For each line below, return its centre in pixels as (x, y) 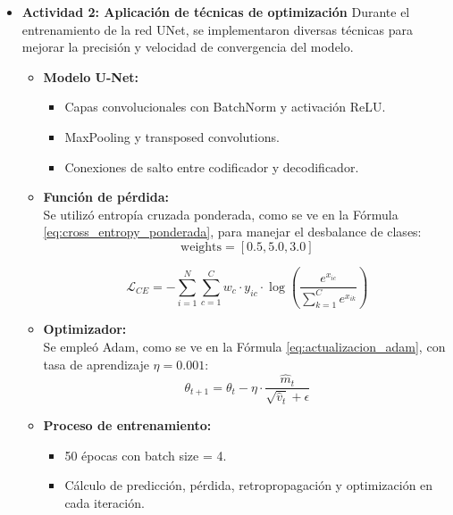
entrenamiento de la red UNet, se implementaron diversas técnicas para (217, 29)
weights (201, 247)
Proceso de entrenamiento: (127, 424)
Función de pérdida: (106, 197)
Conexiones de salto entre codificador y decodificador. (212, 166)
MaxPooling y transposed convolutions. (172, 136)
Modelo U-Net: (91, 76)
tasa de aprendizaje (96, 364)
